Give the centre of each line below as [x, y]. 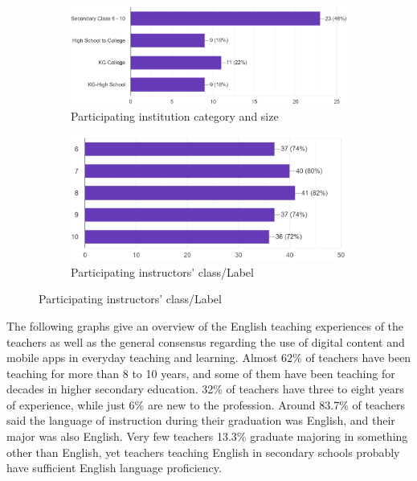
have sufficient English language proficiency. [114, 468]
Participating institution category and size [175, 115]
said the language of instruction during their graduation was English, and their [201, 420]
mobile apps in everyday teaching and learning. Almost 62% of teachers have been [209, 358]
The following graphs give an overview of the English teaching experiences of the [205, 325]
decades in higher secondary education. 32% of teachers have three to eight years [205, 389]
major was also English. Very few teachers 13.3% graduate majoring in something [207, 436]
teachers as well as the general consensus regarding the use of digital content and [206, 341]
